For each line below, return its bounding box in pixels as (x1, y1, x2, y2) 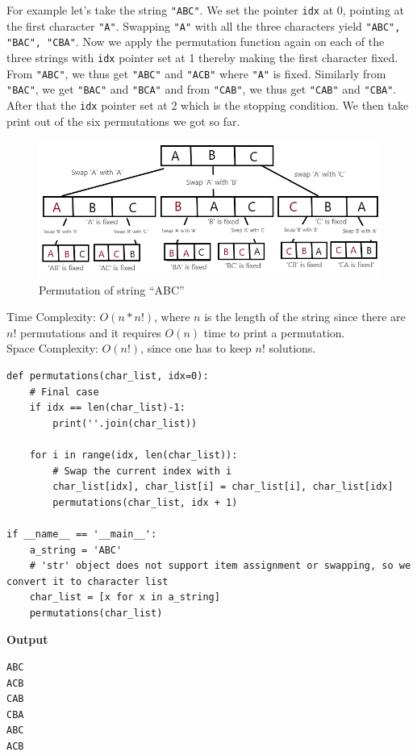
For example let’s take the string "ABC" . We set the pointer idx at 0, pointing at (6, 2, 404, 18)
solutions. (269, 340, 316, 357)
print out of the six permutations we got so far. (6, 112, 240, 129)
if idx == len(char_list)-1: (29, 402, 186, 414)
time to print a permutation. (203, 324, 345, 340)
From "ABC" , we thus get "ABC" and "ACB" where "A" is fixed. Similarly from (6, 65, 386, 81)
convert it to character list (6, 575, 169, 587)
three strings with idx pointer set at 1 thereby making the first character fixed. (6, 48, 398, 65)
